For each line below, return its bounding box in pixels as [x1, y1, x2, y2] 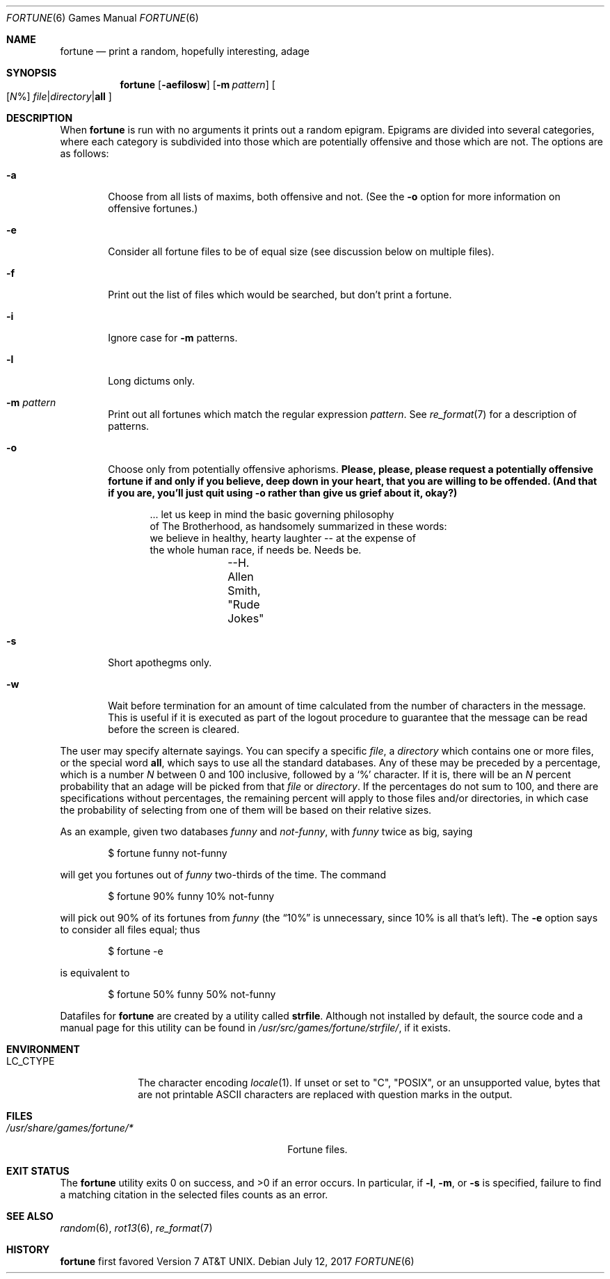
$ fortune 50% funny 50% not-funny [108, 988, 276, 1000]
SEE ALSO [6, 1210, 54, 1222]
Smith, [227, 584, 261, 597]
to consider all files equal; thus [60, 924, 200, 935]
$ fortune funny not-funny [108, 847, 227, 859]
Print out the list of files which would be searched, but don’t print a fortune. [108, 289, 452, 300]
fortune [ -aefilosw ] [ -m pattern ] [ [120, 79, 275, 90]
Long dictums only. [108, 375, 195, 387]
